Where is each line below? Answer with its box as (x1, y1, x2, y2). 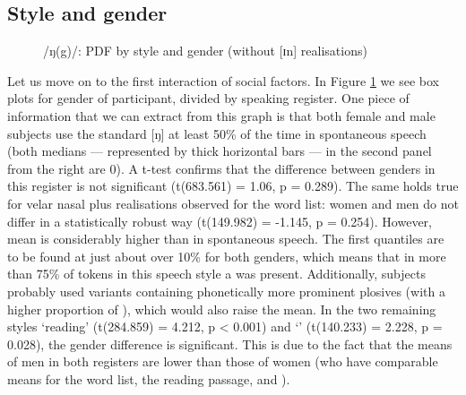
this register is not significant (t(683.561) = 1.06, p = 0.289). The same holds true (7, 176, 459, 195)
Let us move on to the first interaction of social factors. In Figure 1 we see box (7, 71, 439, 90)
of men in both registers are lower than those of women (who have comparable (7, 352, 438, 371)
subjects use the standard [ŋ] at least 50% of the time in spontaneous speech (7, 124, 427, 142)
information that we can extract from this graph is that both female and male (7, 106, 436, 125)
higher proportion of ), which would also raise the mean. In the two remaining (7, 299, 436, 318)
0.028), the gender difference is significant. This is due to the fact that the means (7, 334, 453, 353)
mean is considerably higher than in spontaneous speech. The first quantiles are (7, 229, 444, 248)
